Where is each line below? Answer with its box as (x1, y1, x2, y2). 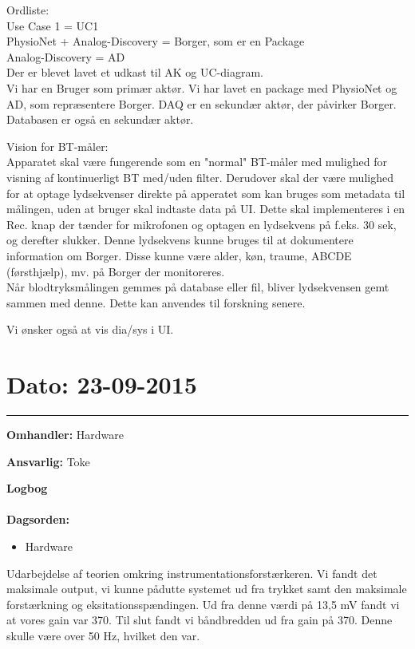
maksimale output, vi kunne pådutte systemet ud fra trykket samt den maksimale (6, 580, 407, 597)
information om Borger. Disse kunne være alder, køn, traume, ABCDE (6, 247, 352, 263)
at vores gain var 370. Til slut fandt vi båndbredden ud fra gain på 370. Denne (6, 611, 393, 628)
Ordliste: (6, 2, 49, 18)
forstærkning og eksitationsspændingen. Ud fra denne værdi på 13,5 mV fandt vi (6, 596, 400, 612)
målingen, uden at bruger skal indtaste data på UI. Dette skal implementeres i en (6, 200, 405, 217)
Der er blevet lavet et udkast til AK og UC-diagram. (6, 64, 263, 81)
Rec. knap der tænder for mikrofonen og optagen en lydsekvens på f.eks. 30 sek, (6, 216, 397, 232)
